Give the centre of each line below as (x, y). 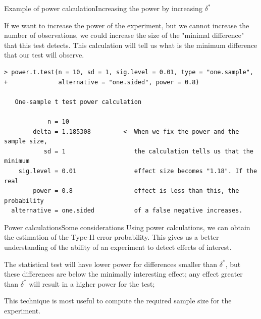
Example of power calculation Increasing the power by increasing (103, 8)
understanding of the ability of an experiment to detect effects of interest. (118, 247)
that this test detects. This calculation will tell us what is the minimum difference (131, 45)
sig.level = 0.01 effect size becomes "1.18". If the (138, 171)
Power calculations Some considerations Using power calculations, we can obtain (127, 227)
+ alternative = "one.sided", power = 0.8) (102, 82)
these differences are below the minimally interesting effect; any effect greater (123, 274)
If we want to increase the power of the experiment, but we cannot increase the (127, 25)
